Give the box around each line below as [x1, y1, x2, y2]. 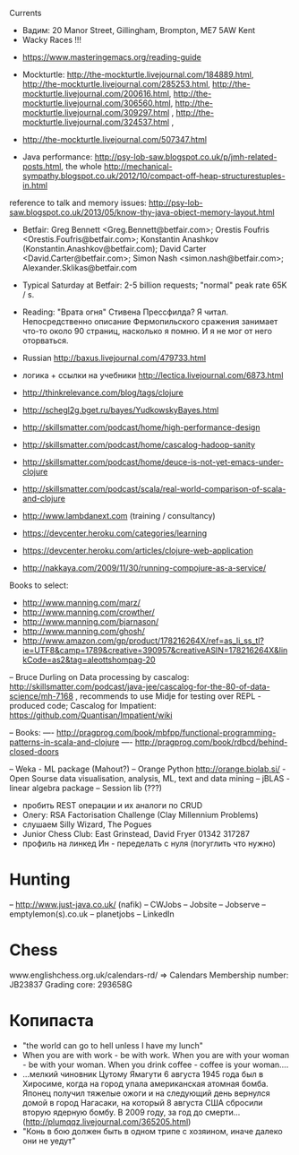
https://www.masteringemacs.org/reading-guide [21, 52, 201, 62]
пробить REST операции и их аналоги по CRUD [21, 800, 203, 810]
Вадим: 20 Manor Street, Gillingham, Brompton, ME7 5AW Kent [21, 25, 256, 35]
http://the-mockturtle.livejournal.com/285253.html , [21, 79, 210, 89]
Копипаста [9, 1011, 94, 1031]
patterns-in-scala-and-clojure [9, 737, 120, 747]
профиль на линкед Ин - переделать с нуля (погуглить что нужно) [21, 838, 276, 849]
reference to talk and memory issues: [9, 197, 148, 208]
